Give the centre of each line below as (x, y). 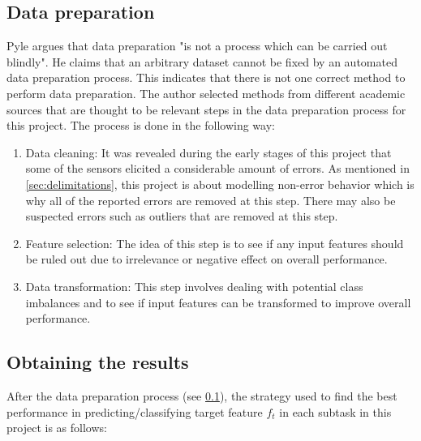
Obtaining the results (98, 362)
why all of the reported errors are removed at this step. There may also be (210, 200)
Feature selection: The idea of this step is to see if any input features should (215, 243)
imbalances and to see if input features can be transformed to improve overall (218, 302)
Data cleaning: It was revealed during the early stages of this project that (208, 152)
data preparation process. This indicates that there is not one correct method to (206, 77)
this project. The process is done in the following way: (141, 125)
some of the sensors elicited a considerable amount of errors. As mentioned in (217, 168)
